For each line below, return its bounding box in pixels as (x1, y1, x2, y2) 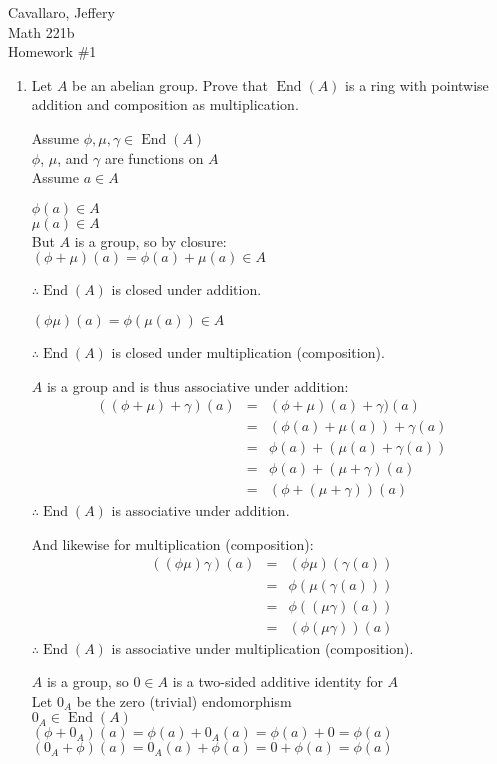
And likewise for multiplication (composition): (31, 533, 314, 554)
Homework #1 (8, 41, 97, 62)
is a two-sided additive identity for (172, 671, 383, 692)
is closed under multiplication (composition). (111, 341, 385, 362)
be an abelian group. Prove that (72, 74, 268, 95)
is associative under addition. (111, 500, 290, 521)
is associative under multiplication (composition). (111, 637, 414, 658)
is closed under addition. (111, 279, 262, 300)
